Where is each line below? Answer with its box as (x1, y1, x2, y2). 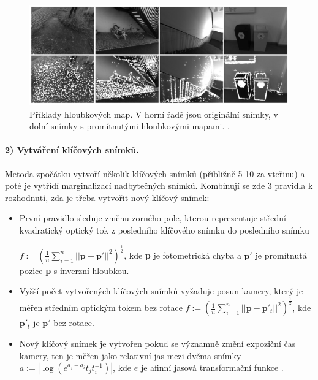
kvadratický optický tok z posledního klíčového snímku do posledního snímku (19, 223, 309, 236)
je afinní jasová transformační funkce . (140, 361, 284, 374)
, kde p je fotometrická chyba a (124, 248, 241, 261)
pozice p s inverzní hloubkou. (19, 264, 129, 276)
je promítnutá (255, 248, 307, 261)
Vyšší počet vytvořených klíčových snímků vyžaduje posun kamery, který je (19, 284, 303, 297)
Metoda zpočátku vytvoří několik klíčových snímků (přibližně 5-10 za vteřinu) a (5, 167, 305, 180)
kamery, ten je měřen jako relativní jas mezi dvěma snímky (19, 349, 241, 362)
